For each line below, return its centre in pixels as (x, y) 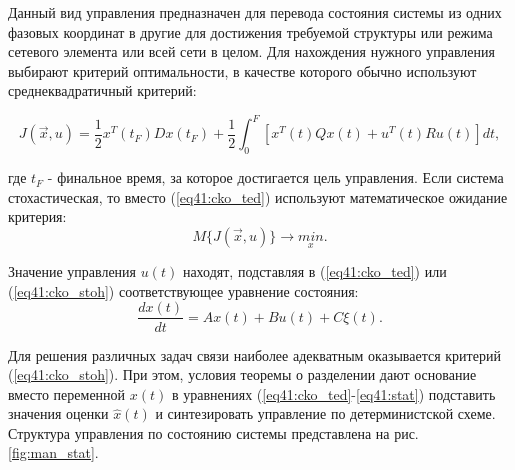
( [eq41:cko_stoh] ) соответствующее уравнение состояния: (183, 290)
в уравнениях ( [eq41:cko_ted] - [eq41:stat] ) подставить (333, 393)
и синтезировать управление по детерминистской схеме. (325, 413)
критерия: (37, 216)
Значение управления (72, 271)
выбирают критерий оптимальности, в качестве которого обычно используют (242, 70)
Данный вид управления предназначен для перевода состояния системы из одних (255, 12)
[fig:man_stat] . (53, 452)
